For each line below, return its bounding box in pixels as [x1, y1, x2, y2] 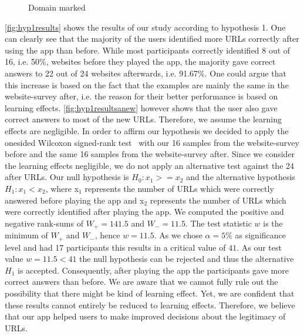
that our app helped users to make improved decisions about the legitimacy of [5, 310, 286, 322]
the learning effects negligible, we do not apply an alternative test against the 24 [5, 159, 295, 171]
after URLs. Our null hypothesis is [5, 171, 129, 183]
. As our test [237, 241, 282, 253]
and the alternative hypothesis [186, 171, 295, 183]
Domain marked [28, 1, 86, 13]
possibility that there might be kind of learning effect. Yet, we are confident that [5, 287, 295, 299]
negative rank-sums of [5, 217, 83, 229]
